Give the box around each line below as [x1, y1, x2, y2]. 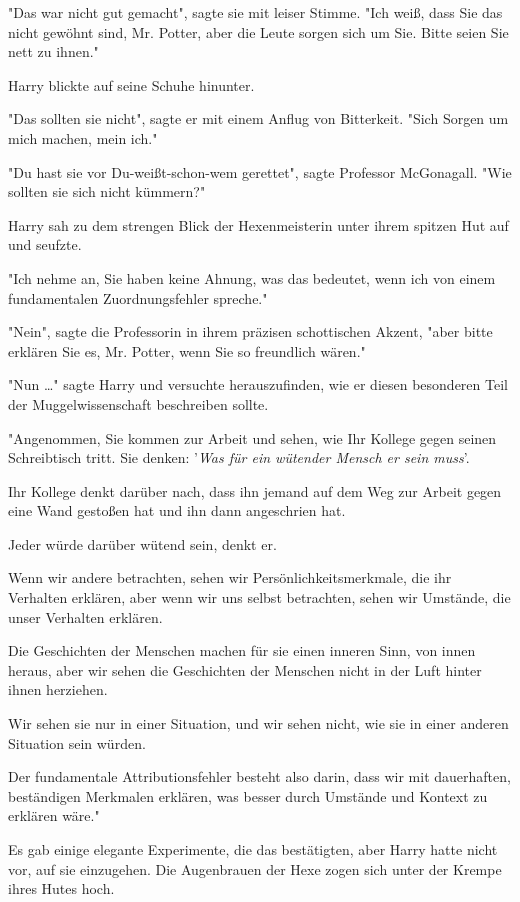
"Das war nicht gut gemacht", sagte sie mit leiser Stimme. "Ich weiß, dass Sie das [8, 2, 503, 22]
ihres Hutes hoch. [8, 878, 115, 899]
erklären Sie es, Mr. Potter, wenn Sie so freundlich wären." [8, 340, 366, 361]
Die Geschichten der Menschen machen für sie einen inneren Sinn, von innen [8, 640, 476, 661]
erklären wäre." [8, 805, 100, 826]
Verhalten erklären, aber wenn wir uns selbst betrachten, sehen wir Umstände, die [8, 587, 511, 608]
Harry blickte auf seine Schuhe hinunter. [8, 74, 255, 95]
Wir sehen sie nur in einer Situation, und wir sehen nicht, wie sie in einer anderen [8, 713, 509, 734]
